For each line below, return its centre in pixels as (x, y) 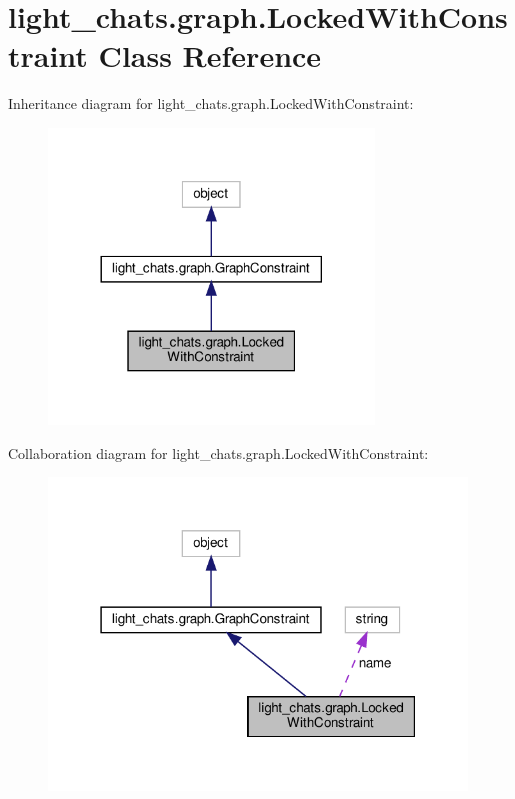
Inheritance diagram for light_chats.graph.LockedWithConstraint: (211, 103)
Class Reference (210, 55)
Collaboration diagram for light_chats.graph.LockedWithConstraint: (218, 452)
